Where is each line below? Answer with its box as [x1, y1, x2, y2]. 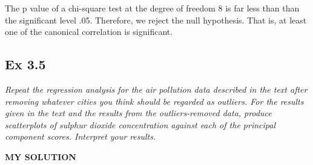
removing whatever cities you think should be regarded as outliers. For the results [5, 95, 304, 107]
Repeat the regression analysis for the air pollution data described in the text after [5, 82, 308, 95]
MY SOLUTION [5, 150, 76, 163]
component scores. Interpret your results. [5, 130, 156, 143]
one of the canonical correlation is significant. [5, 25, 173, 38]
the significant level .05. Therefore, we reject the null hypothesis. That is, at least [5, 13, 307, 26]
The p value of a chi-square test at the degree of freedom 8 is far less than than [5, 2, 300, 14]
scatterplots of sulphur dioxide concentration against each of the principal [5, 118, 275, 131]
